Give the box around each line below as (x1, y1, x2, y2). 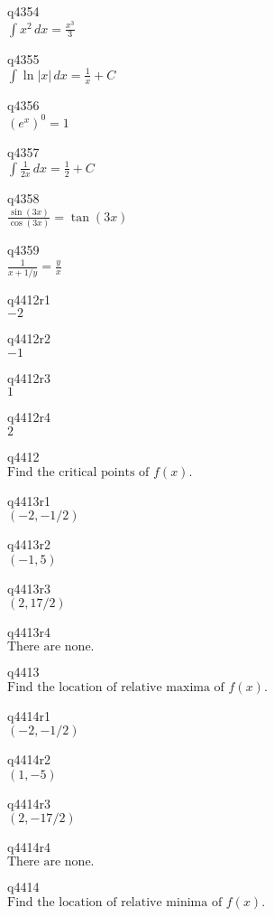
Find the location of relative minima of (7, 895, 223, 909)
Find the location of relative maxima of (7, 680, 224, 694)
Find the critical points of (7, 465, 150, 479)
